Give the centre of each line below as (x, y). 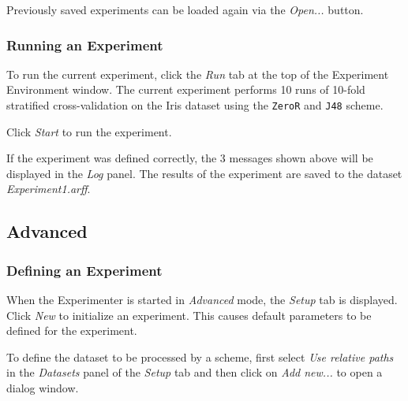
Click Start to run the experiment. (89, 131)
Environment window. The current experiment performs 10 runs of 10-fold (186, 89)
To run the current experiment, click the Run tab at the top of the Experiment (198, 74)
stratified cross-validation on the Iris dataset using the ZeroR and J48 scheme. (195, 105)
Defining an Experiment (84, 270)
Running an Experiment (85, 45)
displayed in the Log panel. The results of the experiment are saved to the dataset (204, 173)
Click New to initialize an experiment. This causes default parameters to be (189, 315)
